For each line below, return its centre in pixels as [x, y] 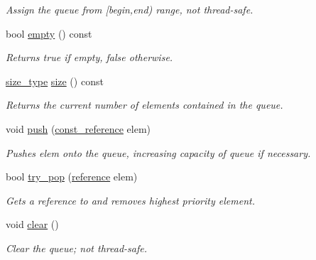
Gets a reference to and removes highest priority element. [130, 200]
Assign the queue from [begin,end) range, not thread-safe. [130, 9]
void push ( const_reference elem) [78, 128]
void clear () [32, 224]
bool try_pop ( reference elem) [72, 177]
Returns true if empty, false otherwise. [89, 57]
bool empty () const [49, 33]
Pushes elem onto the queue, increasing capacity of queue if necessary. [158, 152]
